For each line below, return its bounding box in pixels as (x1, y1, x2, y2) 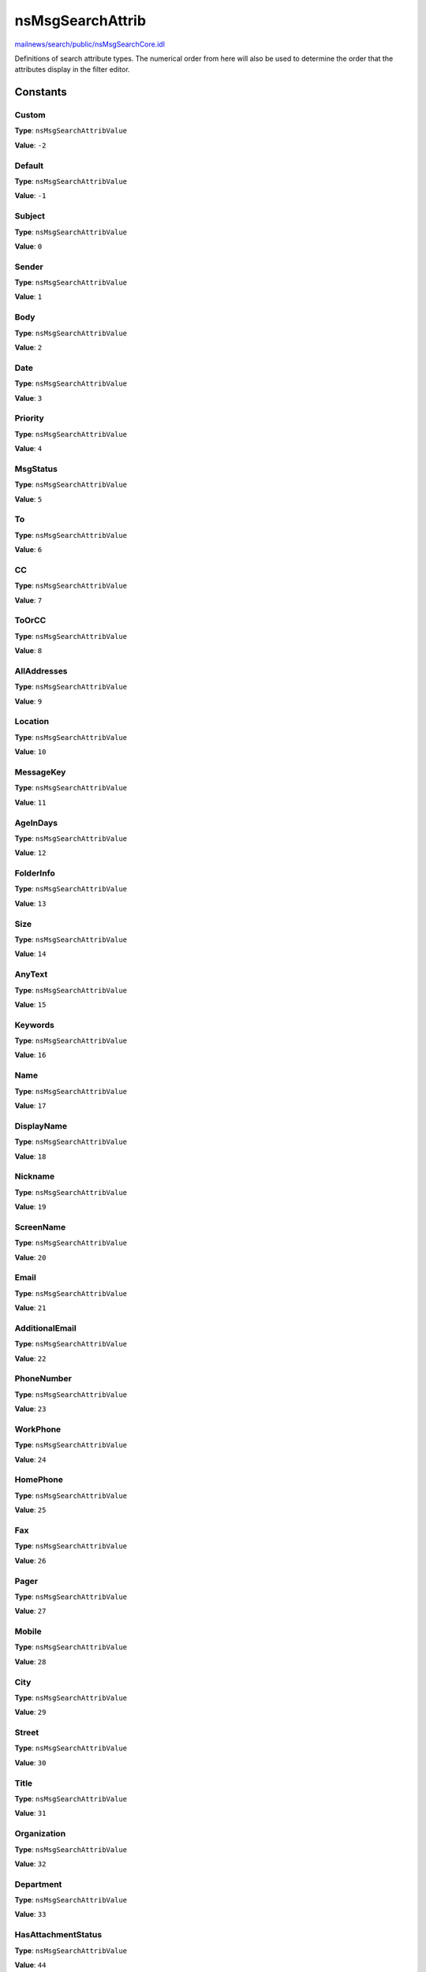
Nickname (14, 1171, 55, 1182)
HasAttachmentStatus (14, 1929, 103, 1940)
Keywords (14, 1019, 54, 1030)
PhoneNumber (14, 1373, 73, 1384)
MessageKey (14, 767, 66, 778)
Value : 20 (14, 1253, 47, 1262)
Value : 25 (14, 1505, 47, 1514)
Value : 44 (14, 1960, 47, 1970)
